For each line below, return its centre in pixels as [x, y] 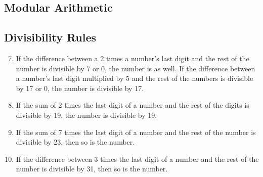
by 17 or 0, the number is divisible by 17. [80, 88]
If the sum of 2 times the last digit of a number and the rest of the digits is [133, 105]
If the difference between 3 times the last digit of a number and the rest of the [137, 159]
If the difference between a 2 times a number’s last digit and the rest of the [133, 58]
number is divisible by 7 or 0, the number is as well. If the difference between [136, 68]
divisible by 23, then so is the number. [75, 142]
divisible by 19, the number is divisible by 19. [86, 115]
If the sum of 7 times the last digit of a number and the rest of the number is [136, 132]
